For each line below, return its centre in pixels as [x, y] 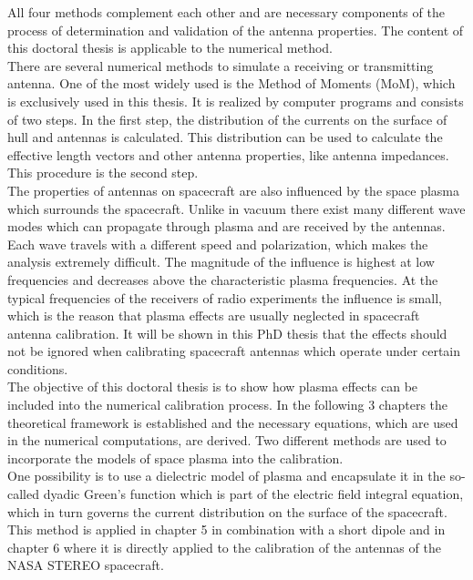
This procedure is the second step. [103, 173]
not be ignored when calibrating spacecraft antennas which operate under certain [234, 351]
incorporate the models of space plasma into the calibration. [175, 458]
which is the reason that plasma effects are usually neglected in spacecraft [214, 315]
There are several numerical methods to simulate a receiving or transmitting [221, 65]
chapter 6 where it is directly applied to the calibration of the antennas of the [224, 547]
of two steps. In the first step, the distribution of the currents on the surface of [227, 119]
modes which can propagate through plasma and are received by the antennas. [226, 226]
